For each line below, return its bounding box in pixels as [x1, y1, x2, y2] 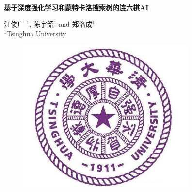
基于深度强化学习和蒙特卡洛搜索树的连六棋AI [4, 2, 149, 12]
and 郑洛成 [59, 19, 93, 29]
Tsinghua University [6, 28, 66, 38]
